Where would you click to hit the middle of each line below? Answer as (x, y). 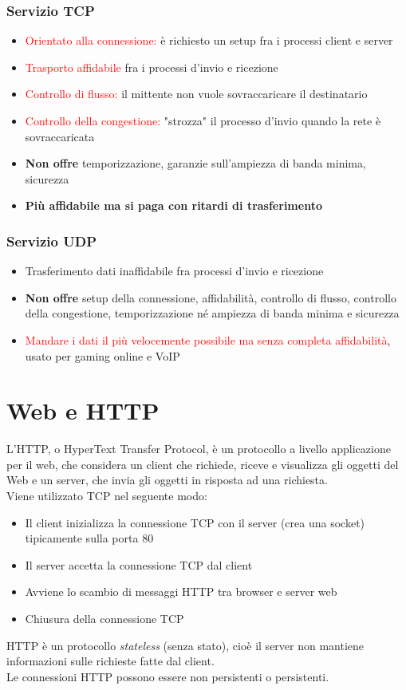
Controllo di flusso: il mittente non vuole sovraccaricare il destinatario (196, 94)
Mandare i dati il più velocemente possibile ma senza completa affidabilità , (208, 339)
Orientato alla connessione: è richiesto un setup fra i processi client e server (209, 40)
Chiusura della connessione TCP (104, 619)
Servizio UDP (51, 241)
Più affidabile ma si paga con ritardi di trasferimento (173, 205)
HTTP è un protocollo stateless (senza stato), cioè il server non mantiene (185, 645)
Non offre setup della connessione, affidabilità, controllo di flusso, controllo (211, 297)
